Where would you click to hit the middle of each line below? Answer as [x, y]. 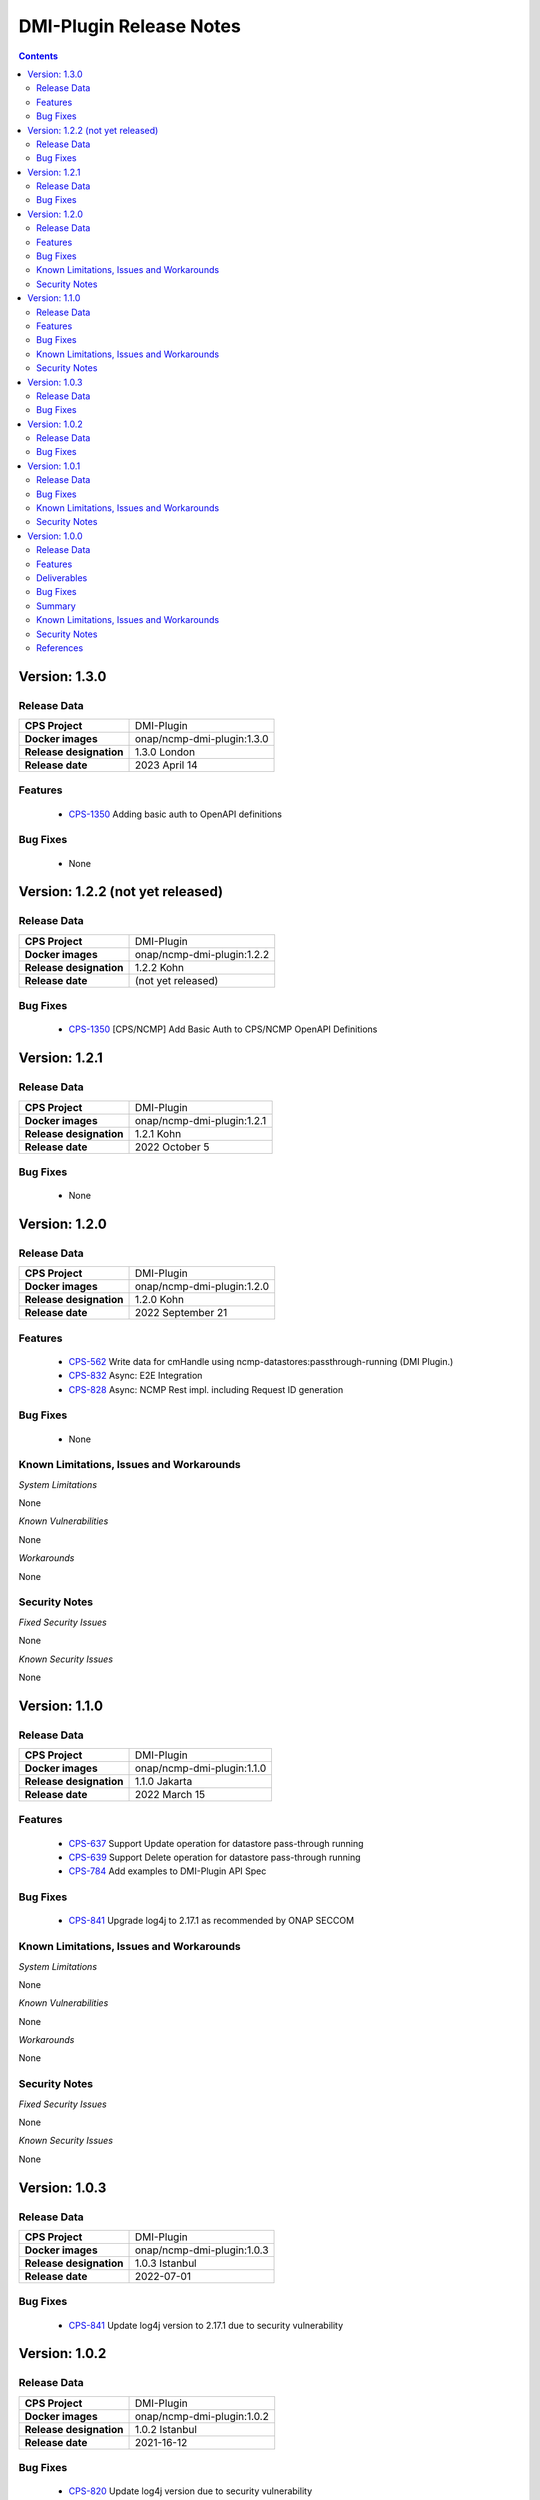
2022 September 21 [181, 1313]
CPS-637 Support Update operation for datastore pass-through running [216, 1843]
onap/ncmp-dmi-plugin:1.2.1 [200, 1120]
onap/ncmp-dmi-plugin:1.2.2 [202, 954]
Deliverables [62, 578]
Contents [38, 56]
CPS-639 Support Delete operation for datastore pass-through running [214, 1857]
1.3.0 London [164, 752]
